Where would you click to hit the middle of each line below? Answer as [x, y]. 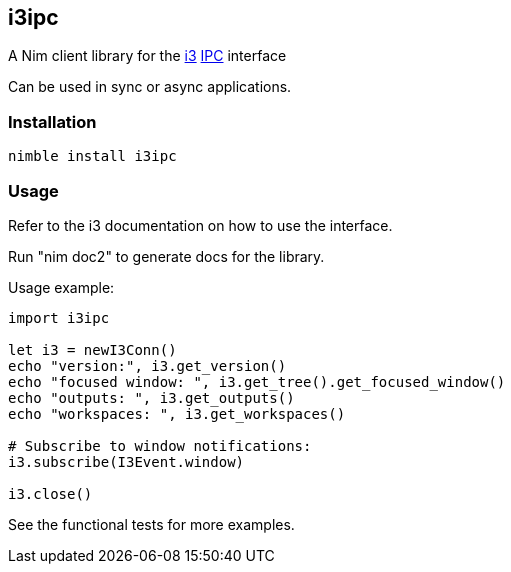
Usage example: [61, 287]
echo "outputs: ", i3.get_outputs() [151, 397]
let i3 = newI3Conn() [92, 349]
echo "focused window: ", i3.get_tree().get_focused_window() [257, 381]
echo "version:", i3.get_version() [147, 365]
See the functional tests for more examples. [151, 524]
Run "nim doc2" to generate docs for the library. [166, 256]
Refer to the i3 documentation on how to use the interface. [200, 225]
